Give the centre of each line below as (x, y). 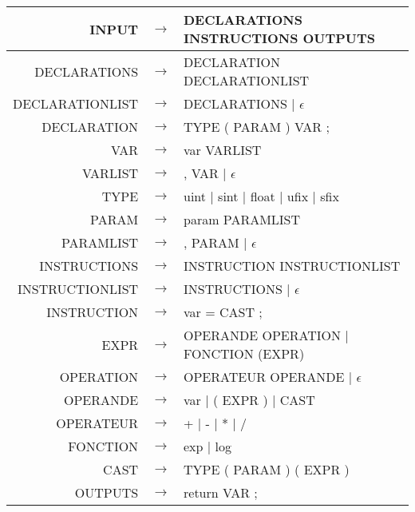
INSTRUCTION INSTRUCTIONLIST (292, 266)
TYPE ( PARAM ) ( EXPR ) (267, 469)
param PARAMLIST (242, 219)
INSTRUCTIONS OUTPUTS (280, 38)
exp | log (208, 446)
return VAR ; (221, 492)
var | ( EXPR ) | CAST (249, 400)
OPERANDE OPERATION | (266, 335)
